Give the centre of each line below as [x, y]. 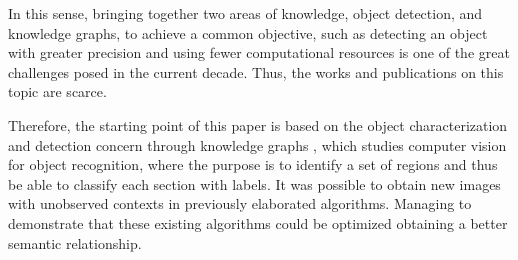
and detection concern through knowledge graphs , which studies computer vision [257, 144]
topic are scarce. [57, 91]
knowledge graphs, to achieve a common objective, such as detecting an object [248, 32]
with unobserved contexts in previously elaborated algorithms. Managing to [240, 203]
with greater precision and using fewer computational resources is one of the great [259, 52]
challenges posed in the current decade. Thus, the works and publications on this [256, 71]
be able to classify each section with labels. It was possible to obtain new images [254, 183]
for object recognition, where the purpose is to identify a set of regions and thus [253, 164]
